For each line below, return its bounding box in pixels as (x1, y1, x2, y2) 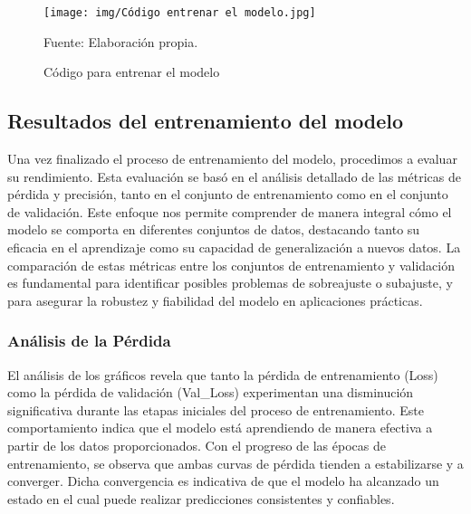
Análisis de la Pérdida (7, 329, 171, 352)
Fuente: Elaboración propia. (43, 32, 198, 51)
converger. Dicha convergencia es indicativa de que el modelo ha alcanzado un (7, 471, 439, 490)
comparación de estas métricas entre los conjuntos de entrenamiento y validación (7, 255, 455, 274)
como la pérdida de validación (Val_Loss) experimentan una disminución (7, 383, 414, 402)
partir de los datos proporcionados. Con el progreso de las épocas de (7, 435, 386, 454)
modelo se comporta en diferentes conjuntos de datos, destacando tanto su (7, 220, 420, 239)
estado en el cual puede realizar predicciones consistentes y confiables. (7, 489, 395, 508)
